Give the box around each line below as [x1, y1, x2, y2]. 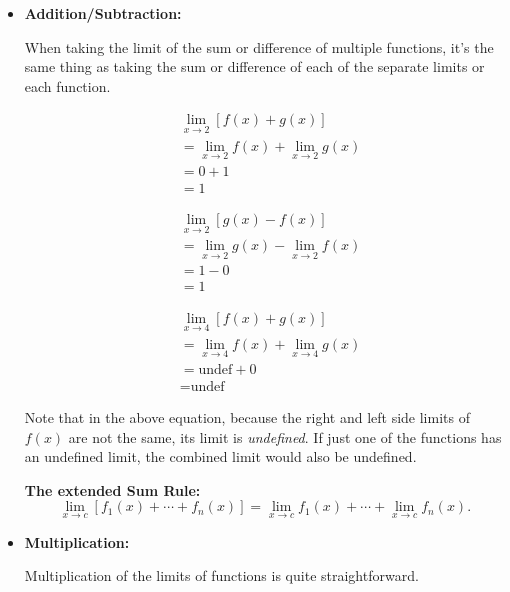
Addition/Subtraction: [24, 3, 182, 23]
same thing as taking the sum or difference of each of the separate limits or [24, 56, 485, 77]
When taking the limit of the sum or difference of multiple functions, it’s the [24, 36, 494, 57]
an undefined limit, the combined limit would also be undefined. [24, 446, 417, 467]
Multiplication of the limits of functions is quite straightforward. [24, 565, 419, 586]
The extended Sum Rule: [24, 479, 201, 500]
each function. [24, 75, 111, 96]
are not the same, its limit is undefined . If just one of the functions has [68, 426, 502, 447]
